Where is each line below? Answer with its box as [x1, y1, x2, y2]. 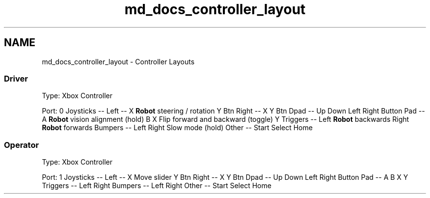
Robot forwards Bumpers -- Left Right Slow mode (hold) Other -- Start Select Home [42, 123, 313, 132]
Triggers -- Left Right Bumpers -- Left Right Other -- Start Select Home [42, 181, 271, 190]
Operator [4, 140, 39, 150]
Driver [4, 73, 28, 84]
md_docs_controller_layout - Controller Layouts [42, 57, 195, 66]
